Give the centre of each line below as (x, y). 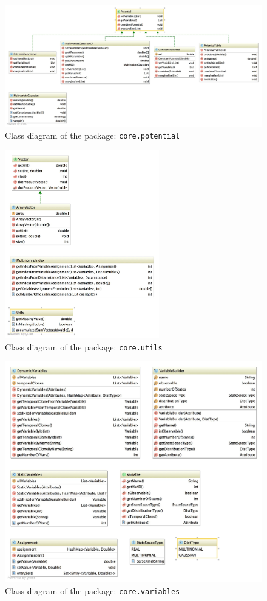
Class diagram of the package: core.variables (93, 591)
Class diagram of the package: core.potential (93, 135)
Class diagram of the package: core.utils (84, 346)
